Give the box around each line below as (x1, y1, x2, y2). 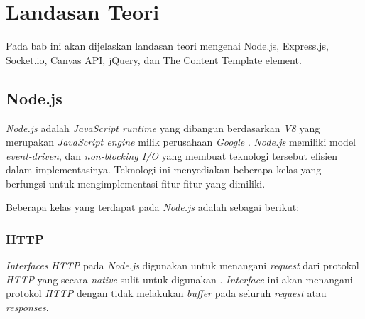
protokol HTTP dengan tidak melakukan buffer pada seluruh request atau (6, 286, 327, 301)
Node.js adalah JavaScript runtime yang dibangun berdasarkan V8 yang (6, 120, 320, 135)
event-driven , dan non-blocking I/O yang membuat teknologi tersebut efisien (6, 148, 338, 163)
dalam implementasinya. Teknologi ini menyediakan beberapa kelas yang (6, 162, 322, 177)
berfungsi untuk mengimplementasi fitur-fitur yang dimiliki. (6, 175, 266, 190)
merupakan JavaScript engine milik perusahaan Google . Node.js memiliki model (6, 134, 356, 149)
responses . (6, 300, 49, 315)
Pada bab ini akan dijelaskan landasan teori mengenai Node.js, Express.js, (6, 38, 329, 53)
